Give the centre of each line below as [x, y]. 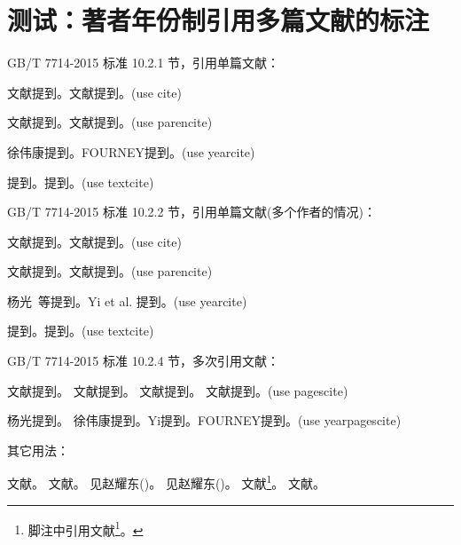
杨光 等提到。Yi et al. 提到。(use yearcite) [127, 300]
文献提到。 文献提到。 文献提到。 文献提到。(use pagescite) [178, 390]
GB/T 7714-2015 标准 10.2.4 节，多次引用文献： [144, 361]
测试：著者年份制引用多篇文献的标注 [219, 20]
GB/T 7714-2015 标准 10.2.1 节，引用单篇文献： [144, 63]
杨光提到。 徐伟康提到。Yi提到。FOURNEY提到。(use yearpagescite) [204, 420]
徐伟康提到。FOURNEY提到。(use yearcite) [131, 151]
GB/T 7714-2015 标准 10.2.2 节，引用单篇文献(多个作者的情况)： [191, 212]
